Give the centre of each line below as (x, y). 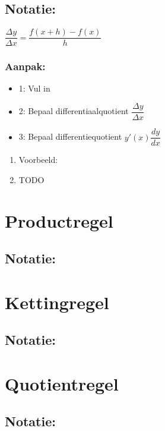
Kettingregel (57, 302)
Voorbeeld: (38, 160)
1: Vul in (34, 88)
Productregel (59, 220)
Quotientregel (62, 383)
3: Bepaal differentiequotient (70, 136)
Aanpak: (25, 66)
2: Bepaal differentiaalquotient (74, 111)
